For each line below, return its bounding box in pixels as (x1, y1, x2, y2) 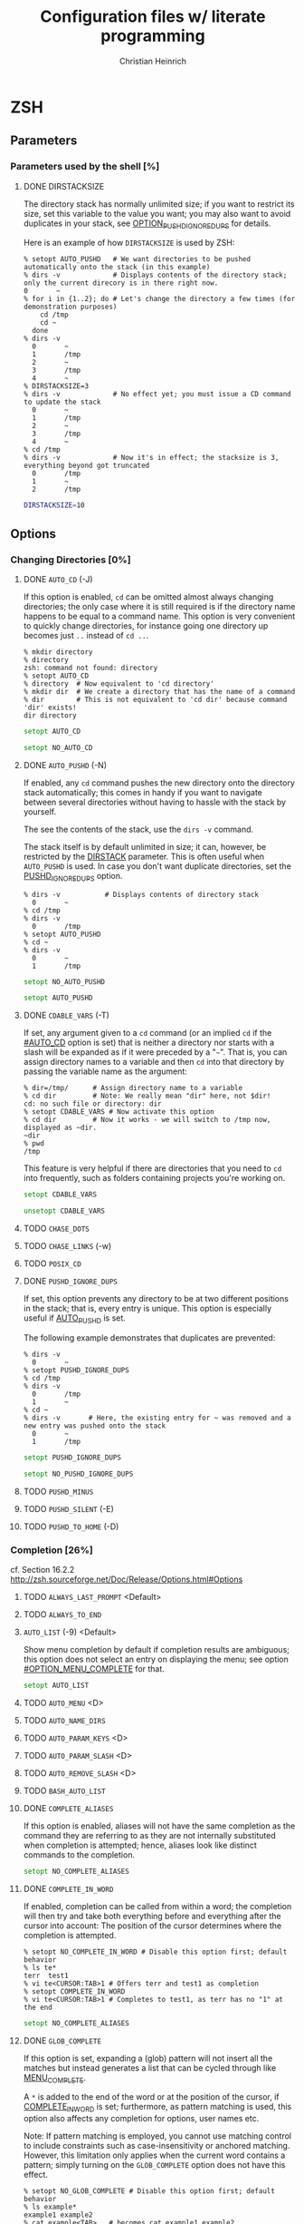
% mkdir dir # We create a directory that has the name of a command (23, 687, 296, 696)
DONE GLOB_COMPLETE (23, 2034, 102, 2046)
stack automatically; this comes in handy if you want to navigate (23, 786, 263, 797)
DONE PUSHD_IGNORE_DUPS (23, 1276, 119, 1287)
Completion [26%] (10, 1544, 93, 1556)
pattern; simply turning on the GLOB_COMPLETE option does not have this (23, 2160, 286, 2170)
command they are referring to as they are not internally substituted (23, 1829, 277, 1840)
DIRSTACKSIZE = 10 (23, 501, 85, 510)
